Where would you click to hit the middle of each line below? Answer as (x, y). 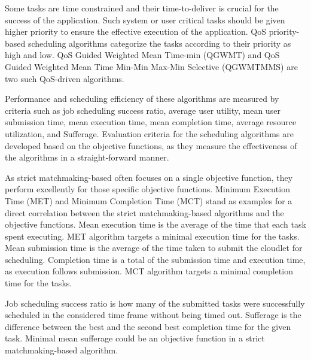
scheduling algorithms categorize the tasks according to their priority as (159, 43)
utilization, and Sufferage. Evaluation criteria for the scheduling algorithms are (149, 133)
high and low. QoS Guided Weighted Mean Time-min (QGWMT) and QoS (142, 55)
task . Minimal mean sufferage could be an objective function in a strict (135, 338)
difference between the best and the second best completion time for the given (148, 326)
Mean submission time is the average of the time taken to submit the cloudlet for (154, 248)
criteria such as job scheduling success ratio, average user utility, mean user (143, 110)
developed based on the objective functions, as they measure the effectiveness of (151, 145)
